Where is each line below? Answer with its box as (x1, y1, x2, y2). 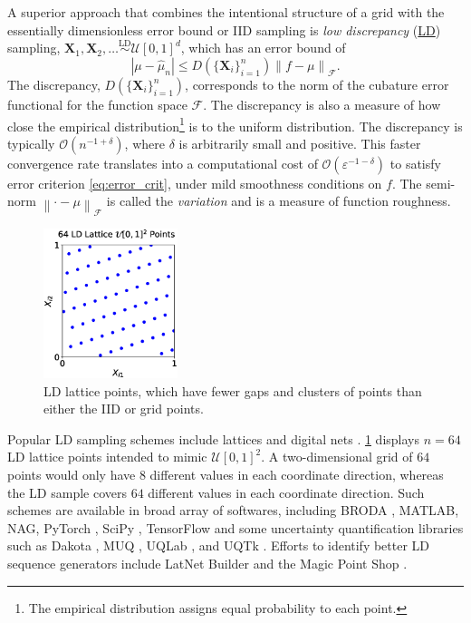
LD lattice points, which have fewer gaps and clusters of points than (43, 381, 422, 400)
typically (7, 133, 55, 152)
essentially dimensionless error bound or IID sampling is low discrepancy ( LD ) (7, 20, 441, 39)
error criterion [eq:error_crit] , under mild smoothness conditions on (7, 173, 382, 192)
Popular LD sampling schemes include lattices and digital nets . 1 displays (7, 429, 419, 448)
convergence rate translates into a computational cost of (7, 153, 318, 172)
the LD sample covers (7, 482, 127, 501)
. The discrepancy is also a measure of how (203, 95, 441, 113)
